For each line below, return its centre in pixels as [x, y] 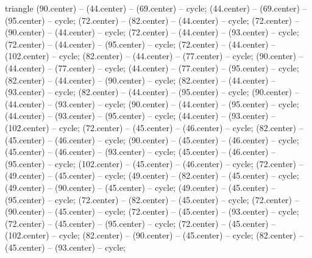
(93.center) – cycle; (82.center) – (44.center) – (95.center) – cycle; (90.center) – [152, 92]
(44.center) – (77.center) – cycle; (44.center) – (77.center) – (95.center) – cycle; [152, 67]
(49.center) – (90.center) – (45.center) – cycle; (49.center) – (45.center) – [140, 187]
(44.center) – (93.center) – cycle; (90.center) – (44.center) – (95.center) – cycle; [152, 103]
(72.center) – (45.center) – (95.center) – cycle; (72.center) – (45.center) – [140, 223]
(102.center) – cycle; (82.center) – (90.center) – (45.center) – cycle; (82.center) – [154, 235]
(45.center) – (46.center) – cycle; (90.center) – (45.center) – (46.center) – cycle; [152, 139]
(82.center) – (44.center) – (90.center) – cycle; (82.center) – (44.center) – [140, 80]
